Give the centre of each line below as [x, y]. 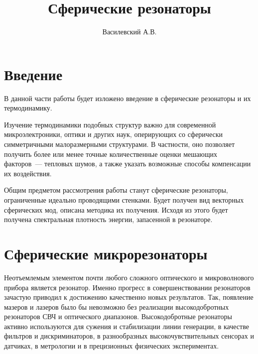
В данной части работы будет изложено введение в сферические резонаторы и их [128, 98]
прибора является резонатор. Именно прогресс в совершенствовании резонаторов [127, 287]
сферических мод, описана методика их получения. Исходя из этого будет [116, 209]
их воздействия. [28, 173]
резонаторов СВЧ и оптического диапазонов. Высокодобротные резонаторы [118, 316]
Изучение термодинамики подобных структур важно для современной [110, 124]
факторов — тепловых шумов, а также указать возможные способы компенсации [128, 164]
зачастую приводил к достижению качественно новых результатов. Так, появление [129, 297]
